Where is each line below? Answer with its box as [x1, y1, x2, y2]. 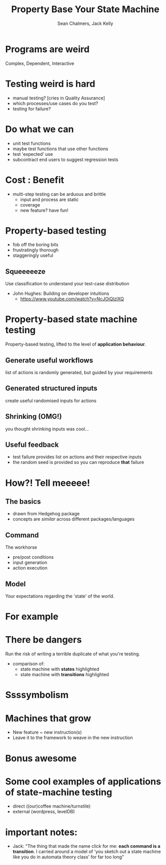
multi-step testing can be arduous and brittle [12, 191, 106, 197]
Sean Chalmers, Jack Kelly [57, 20, 113, 26]
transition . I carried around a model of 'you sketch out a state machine [12, 849, 161, 855]
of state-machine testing [5, 786, 113, 798]
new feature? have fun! [20, 207, 69, 213]
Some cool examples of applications [5, 776, 161, 787]
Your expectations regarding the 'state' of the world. [5, 593, 115, 600]
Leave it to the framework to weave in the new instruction [12, 735, 133, 741]
